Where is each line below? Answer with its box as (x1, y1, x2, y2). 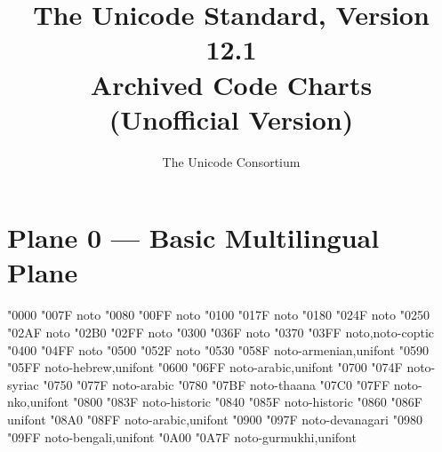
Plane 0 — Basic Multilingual (7, 219, 380, 256)
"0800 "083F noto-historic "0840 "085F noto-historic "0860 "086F (72, 393, 422, 411)
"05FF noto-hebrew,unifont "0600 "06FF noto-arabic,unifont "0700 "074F (7, 358, 403, 377)
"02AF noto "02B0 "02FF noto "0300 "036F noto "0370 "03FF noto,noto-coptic (7, 323, 434, 341)
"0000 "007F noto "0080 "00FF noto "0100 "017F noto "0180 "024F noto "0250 (7, 305, 430, 324)
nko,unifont (7, 393, 69, 411)
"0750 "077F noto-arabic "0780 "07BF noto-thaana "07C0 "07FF (43, 375, 390, 393)
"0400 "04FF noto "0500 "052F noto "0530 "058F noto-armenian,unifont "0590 (7, 340, 430, 359)
